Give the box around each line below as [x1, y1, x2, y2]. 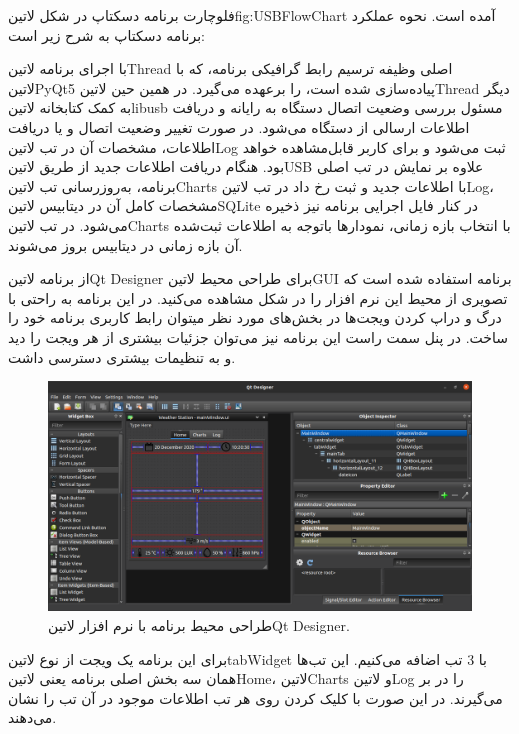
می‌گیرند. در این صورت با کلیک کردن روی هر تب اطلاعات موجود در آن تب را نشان [8, 687, 503, 708]
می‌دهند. [8, 707, 57, 728]
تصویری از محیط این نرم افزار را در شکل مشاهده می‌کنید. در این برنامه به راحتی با [8, 287, 508, 308]
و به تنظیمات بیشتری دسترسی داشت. [8, 346, 236, 367]
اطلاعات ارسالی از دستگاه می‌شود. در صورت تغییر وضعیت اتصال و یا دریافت [8, 116, 470, 137]
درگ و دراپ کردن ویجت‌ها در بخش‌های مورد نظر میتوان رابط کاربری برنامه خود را [8, 307, 502, 328]
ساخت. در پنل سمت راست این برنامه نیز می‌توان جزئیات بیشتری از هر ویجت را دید [8, 326, 508, 347]
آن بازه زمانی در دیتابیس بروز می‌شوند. [8, 234, 243, 255]
